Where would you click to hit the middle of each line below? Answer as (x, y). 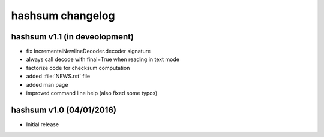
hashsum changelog (63, 16)
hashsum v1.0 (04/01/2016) (64, 110)
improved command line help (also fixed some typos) (92, 93)
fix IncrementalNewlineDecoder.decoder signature (88, 51)
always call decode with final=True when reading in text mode (103, 59)
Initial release (43, 124)
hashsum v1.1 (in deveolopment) (73, 37)
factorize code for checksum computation (78, 68)
